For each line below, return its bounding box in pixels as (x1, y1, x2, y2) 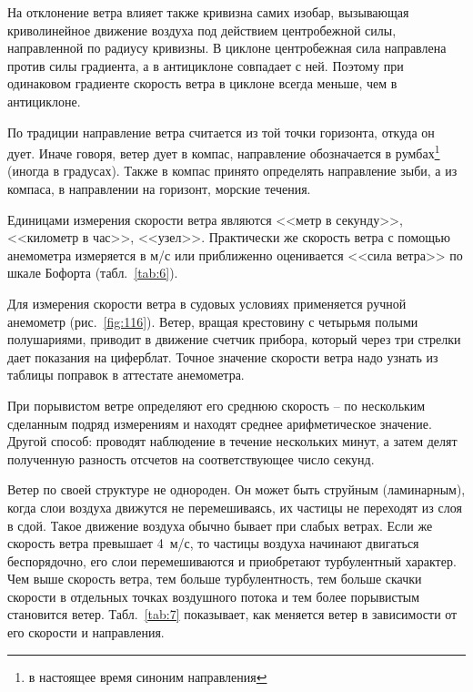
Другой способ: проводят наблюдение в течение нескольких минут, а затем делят (7, 432, 458, 451)
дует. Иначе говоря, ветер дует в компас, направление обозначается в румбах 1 (7, 141, 440, 162)
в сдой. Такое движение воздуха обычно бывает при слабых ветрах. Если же (7, 515, 433, 534)
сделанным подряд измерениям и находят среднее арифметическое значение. (7, 413, 432, 432)
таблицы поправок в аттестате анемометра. (7, 365, 245, 384)
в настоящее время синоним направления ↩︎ (28, 667, 267, 686)
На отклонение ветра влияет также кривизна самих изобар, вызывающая (7, 3, 409, 21)
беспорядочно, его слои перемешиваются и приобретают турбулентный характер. (7, 551, 457, 570)
